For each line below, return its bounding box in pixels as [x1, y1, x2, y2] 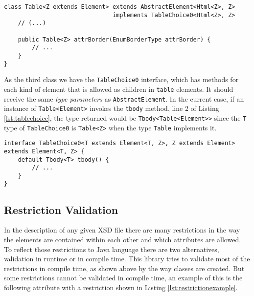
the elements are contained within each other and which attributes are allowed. [4, 234, 241, 244]
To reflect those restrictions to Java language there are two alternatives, [4, 244, 219, 254]
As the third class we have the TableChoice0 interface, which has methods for [4, 74, 239, 85]
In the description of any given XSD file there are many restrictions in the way [4, 225, 240, 235]
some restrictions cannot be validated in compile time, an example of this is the [4, 273, 243, 283]
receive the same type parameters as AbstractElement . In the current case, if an [4, 93, 244, 104]
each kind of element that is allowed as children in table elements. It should [4, 84, 233, 94]
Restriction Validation [4, 202, 118, 217]
